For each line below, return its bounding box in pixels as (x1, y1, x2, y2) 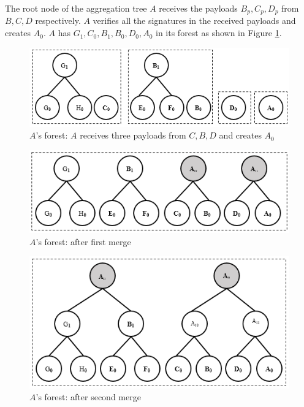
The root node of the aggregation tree (5, 2, 147, 14)
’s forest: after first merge (36, 235, 131, 248)
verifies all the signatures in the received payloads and (93, 14, 296, 27)
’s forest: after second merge (36, 390, 141, 403)
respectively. (35, 14, 81, 27)
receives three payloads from (80, 129, 186, 142)
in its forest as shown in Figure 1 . (156, 26, 282, 39)
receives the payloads (159, 2, 238, 14)
